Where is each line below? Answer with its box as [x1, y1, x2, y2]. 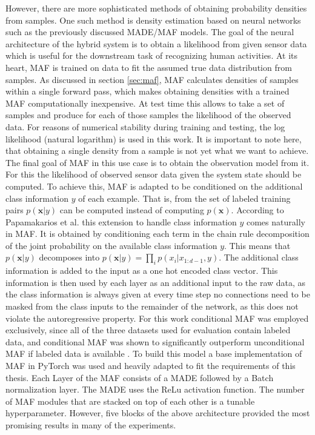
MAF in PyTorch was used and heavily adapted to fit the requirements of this [5, 359, 296, 372]
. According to [231, 204, 284, 216]
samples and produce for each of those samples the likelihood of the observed [5, 108, 291, 121]
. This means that [224, 239, 291, 251]
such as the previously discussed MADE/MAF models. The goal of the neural [5, 25, 294, 38]
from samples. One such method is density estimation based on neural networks [5, 13, 301, 26]
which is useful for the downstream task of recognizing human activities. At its [5, 49, 298, 62]
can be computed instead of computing [59, 204, 204, 216]
